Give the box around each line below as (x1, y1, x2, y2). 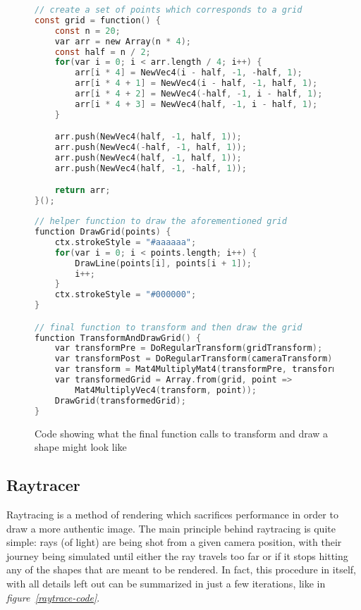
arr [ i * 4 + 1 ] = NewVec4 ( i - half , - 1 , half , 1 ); (75, 78, 318, 89)
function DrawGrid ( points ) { (35, 227, 171, 237)
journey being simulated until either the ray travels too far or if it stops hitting (6, 548, 348, 563)
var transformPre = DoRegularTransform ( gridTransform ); (54, 343, 323, 354)
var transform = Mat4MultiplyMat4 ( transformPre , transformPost (54, 364, 358, 375)
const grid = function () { (35, 15, 161, 25)
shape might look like (35, 440, 127, 454)
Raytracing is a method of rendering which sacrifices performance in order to (6, 506, 338, 521)
